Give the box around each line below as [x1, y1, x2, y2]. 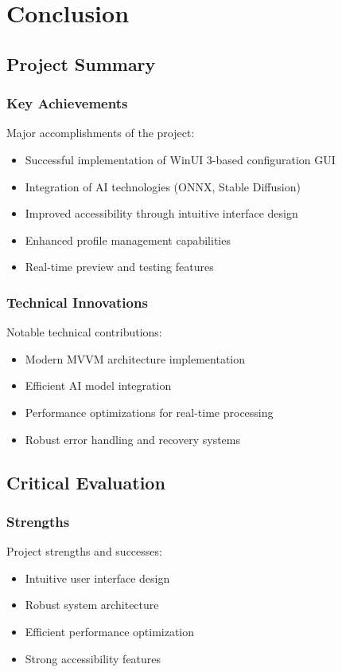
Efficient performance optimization [25, 623, 195, 639]
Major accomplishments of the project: [6, 124, 195, 141]
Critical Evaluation [6, 470, 165, 494]
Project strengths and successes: [6, 543, 162, 560]
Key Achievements [6, 93, 128, 113]
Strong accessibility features [25, 650, 161, 666]
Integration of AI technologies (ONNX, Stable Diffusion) [25, 178, 301, 195]
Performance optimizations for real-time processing [25, 403, 274, 420]
